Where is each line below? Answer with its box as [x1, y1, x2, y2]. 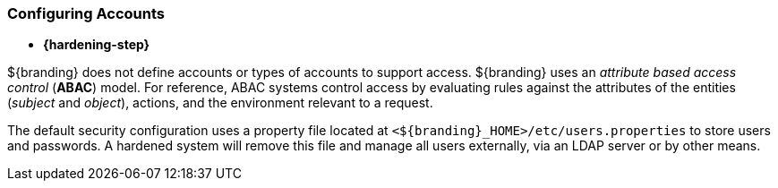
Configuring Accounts [7, 4, 166, 22]
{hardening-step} [43, 37, 150, 53]
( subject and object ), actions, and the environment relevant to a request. [7, 95, 433, 111]
